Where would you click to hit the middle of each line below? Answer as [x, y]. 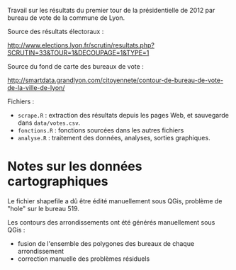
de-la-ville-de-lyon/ [36, 88]
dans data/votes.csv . [49, 123]
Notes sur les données [75, 167]
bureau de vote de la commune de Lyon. [66, 18]
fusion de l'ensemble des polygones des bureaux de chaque [106, 243]
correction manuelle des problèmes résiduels [84, 259]
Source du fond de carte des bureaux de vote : [75, 66]
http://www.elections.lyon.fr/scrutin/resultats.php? [81, 45]
